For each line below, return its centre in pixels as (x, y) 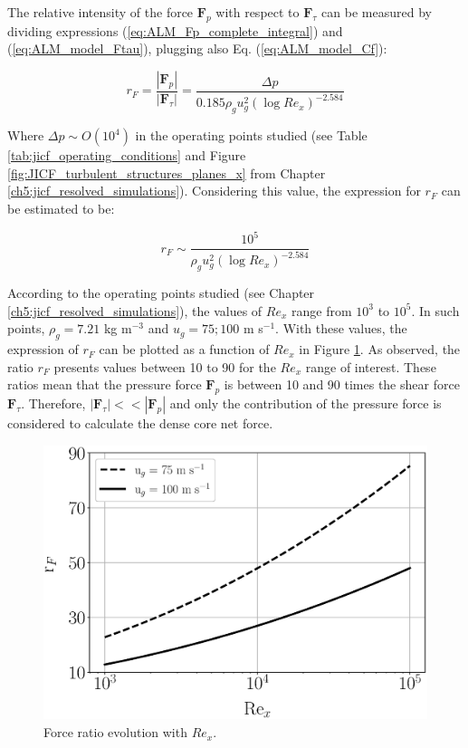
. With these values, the (341, 328)
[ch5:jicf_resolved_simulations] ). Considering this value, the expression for (214, 191)
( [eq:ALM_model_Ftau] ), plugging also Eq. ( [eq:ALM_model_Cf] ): (197, 48)
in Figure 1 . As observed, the (380, 349)
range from (322, 310)
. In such (435, 310)
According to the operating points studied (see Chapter (161, 293)
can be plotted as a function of (184, 349)
